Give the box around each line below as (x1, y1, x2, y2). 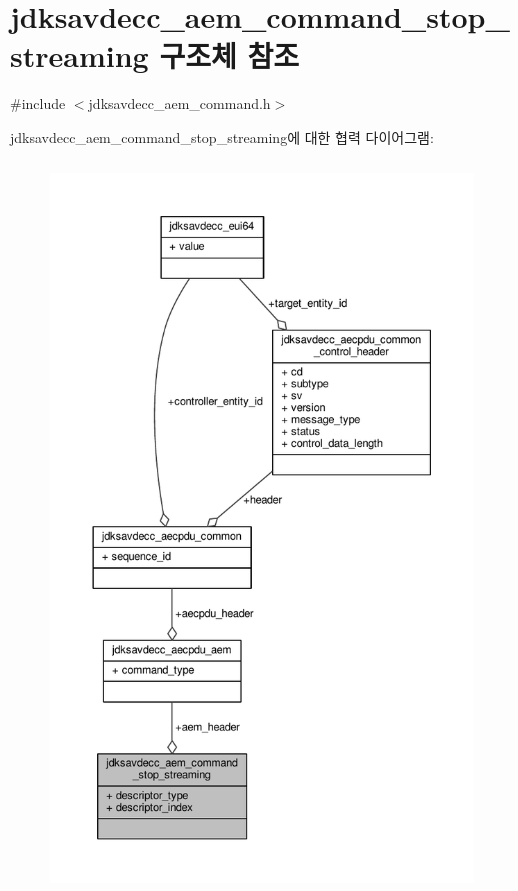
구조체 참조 (159, 35, 299, 76)
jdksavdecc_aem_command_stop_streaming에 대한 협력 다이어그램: (10, 126, 434, 147)
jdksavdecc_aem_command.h (88, 93, 271, 114)
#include (10, 93, 66, 114)
